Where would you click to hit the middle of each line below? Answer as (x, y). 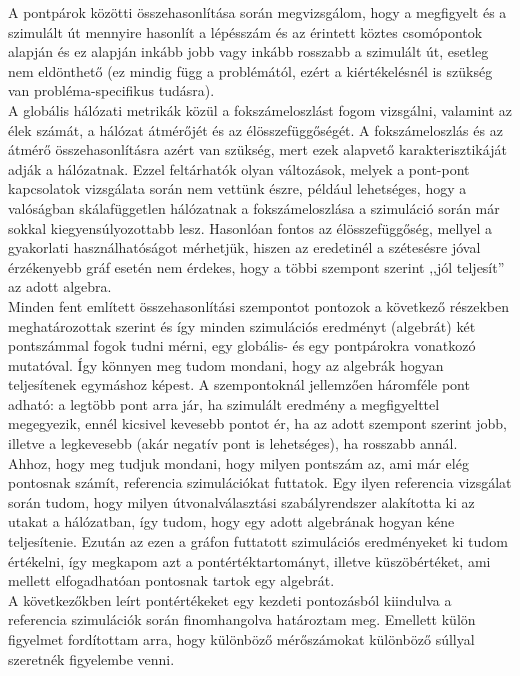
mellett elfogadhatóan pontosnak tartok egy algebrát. (171, 580)
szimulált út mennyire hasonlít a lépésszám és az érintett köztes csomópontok (245, 31)
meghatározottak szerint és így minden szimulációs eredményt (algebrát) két (242, 325)
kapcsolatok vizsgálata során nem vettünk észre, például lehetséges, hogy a (237, 188)
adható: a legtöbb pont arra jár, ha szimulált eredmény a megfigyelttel (224, 403)
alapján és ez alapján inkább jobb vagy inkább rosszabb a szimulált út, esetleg (248, 51)
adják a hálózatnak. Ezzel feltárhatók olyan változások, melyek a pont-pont (239, 168)
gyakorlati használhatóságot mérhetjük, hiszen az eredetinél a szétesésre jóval (244, 247)
